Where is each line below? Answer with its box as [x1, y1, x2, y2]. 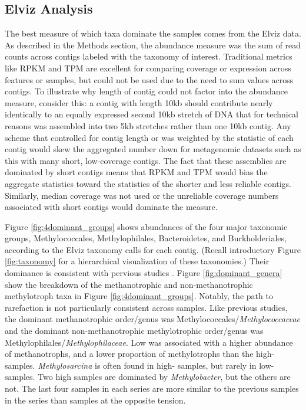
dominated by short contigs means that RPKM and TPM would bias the [5, 166, 268, 178]
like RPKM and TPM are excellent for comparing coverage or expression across [5, 61, 291, 74]
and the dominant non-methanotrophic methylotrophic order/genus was [5, 324, 264, 337]
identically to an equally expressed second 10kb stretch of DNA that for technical [5, 108, 298, 120]
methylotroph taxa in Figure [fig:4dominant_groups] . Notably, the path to [5, 290, 273, 302]
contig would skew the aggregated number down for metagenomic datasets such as [5, 143, 301, 155]
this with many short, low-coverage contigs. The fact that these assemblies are [5, 154, 287, 166]
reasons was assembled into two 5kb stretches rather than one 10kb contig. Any [5, 119, 291, 132]
